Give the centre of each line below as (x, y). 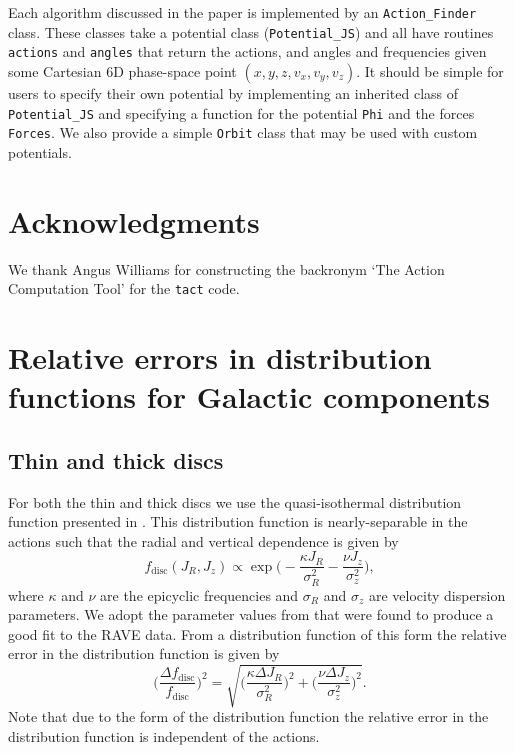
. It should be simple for (430, 70)
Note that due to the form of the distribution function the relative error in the (248, 716)
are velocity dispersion (437, 594)
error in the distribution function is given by (144, 653)
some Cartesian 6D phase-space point (122, 70)
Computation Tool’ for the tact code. (124, 288)
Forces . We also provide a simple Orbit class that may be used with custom (243, 132)
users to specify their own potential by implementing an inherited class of (233, 92)
